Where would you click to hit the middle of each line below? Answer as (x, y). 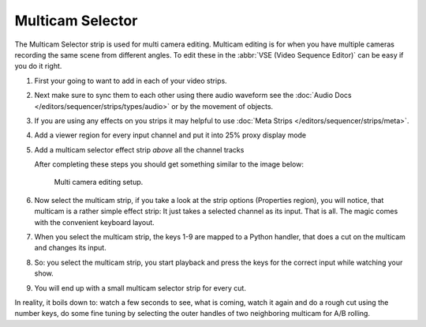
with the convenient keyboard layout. (95, 222)
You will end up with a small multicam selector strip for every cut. (140, 288)
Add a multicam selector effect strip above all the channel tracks (139, 149)
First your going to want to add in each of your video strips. (131, 81)
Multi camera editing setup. (99, 182)
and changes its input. (70, 248)
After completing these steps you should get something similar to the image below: (169, 164)
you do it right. (38, 66)
